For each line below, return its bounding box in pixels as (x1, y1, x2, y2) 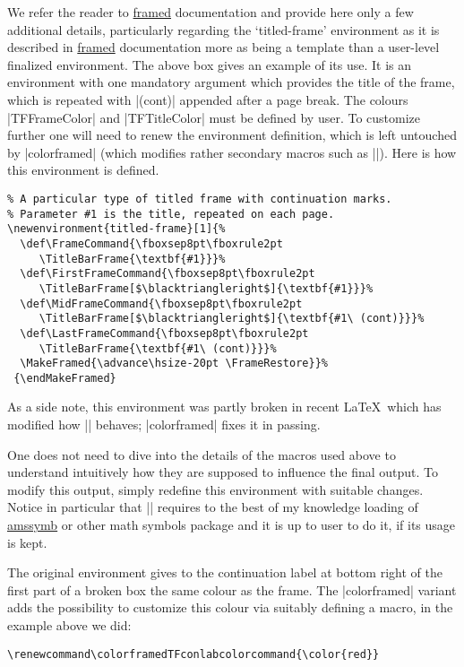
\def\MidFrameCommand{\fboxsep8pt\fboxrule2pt (20, 297, 303, 310)
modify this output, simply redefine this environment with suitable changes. (7, 480, 424, 498)
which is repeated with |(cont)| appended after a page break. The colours (7, 90, 408, 108)
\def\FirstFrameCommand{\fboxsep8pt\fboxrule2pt (20, 267, 315, 281)
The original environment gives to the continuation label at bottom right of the (7, 563, 443, 582)
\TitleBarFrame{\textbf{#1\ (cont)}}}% (39, 342, 277, 355)
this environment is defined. (7, 160, 159, 179)
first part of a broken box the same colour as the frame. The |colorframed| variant (7, 580, 457, 599)
